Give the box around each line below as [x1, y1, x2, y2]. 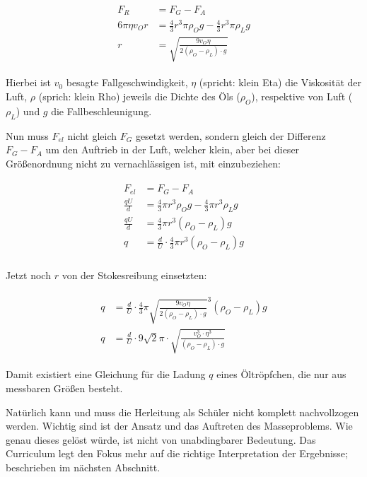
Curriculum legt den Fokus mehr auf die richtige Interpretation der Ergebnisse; [6, 446, 348, 461]
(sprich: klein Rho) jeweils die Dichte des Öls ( [38, 89, 240, 104]
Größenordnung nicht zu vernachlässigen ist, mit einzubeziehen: [6, 155, 281, 170]
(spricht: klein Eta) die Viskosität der [199, 75, 362, 90]
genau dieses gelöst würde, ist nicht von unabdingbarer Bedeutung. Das [6, 432, 316, 447]
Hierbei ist [6, 75, 51, 90]
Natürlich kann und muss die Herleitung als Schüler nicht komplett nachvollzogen [6, 404, 359, 419]
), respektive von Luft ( [251, 89, 353, 104]
